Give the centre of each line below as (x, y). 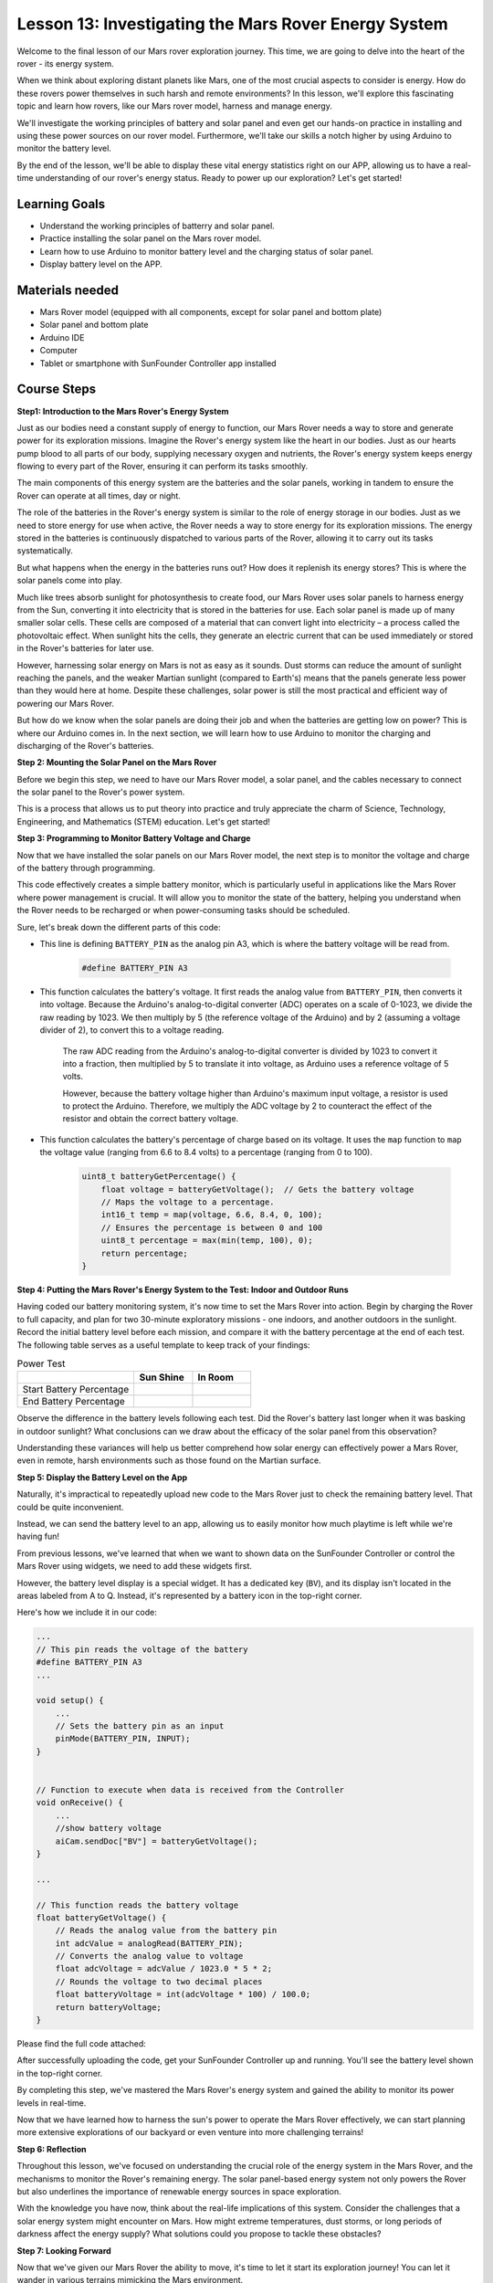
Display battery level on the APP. (101, 264)
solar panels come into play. (70, 581)
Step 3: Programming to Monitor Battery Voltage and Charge (134, 838)
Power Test (41, 1363)
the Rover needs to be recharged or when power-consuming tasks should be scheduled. (184, 910)
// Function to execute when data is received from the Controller (190, 1790)
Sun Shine (162, 1377)
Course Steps (57, 389)
